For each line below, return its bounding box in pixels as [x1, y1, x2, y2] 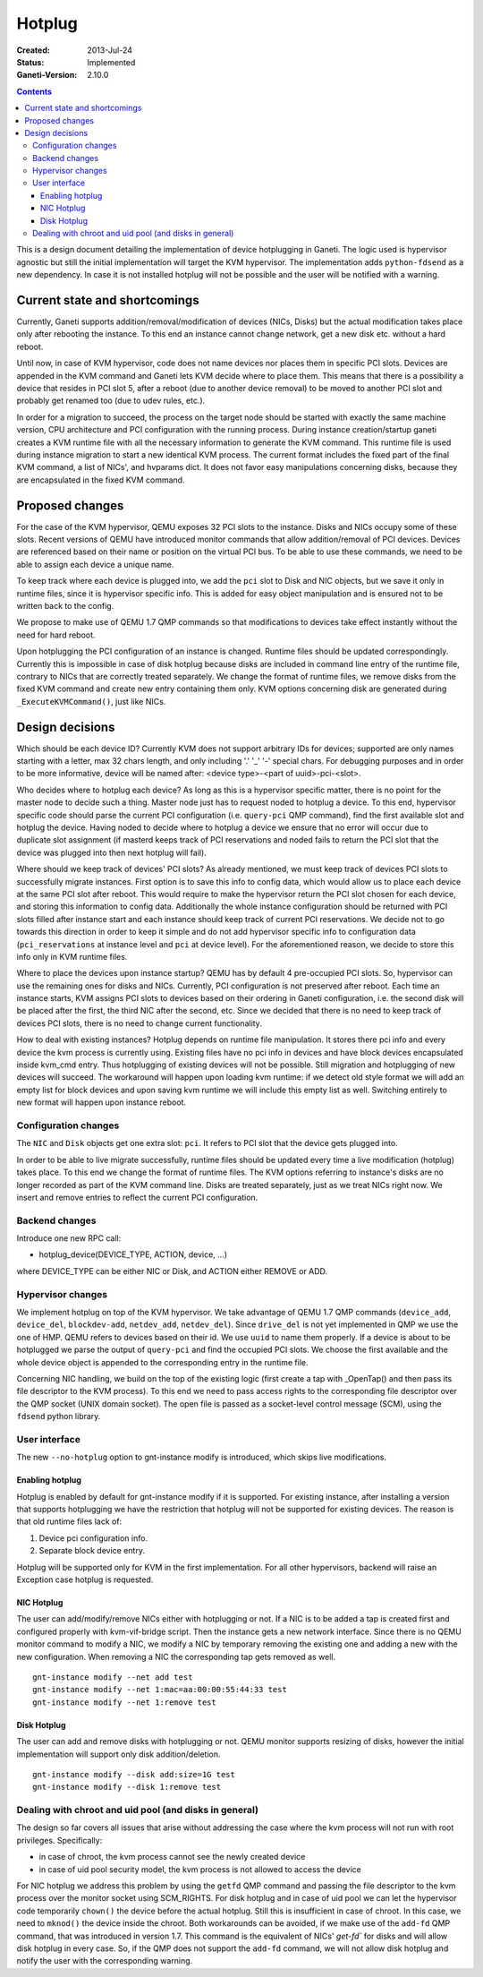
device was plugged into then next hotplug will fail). [16, 847, 208, 858]
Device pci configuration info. [38, 1532, 148, 1544]
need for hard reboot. [16, 629, 96, 640]
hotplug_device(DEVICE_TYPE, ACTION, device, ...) [38, 1249, 228, 1260]
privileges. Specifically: [16, 1835, 103, 1845]
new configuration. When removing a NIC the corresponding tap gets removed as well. [16, 1651, 335, 1662]
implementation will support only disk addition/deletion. [16, 1749, 221, 1759]
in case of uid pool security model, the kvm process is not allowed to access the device [38, 1863, 362, 1875]
